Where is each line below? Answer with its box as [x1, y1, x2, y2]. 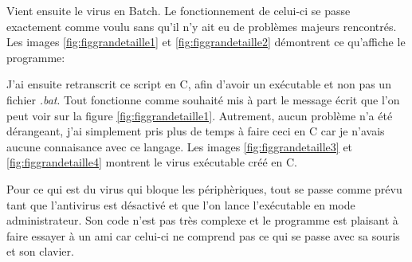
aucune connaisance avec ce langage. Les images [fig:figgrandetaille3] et [6, 138, 353, 154]
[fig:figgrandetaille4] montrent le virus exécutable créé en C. [6, 154, 298, 170]
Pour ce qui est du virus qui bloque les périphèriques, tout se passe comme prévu [6, 180, 402, 197]
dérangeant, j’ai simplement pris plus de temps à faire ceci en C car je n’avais [6, 123, 385, 139]
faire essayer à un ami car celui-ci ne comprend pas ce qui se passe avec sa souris [6, 227, 400, 244]
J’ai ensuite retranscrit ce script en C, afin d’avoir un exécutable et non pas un [6, 76, 391, 92]
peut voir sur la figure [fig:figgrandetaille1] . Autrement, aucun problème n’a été [6, 107, 393, 123]
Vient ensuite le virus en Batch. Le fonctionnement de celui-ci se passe [6, 2, 351, 18]
